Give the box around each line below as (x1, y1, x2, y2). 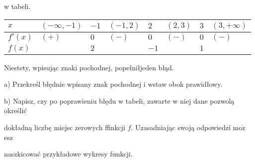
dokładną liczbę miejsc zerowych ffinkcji (4, 122, 125, 132)
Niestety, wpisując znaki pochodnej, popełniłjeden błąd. (4, 62, 174, 72)
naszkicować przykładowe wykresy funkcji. (4, 149, 133, 159)
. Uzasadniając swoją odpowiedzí (131, 122, 231, 132)
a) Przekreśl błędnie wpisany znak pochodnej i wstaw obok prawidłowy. (4, 79, 223, 89)
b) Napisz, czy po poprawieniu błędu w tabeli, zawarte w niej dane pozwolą (4, 95, 235, 106)
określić (4, 105, 27, 116)
